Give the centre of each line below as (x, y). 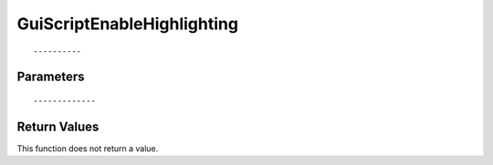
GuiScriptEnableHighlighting (128, 24)
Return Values (58, 126)
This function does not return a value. (88, 148)
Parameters (51, 77)
